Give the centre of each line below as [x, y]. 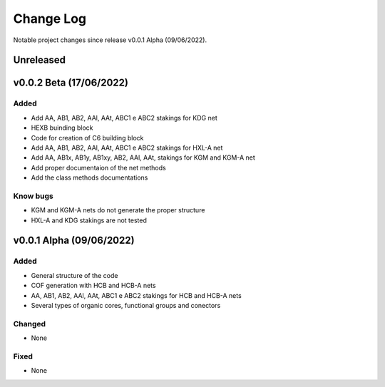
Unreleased [40, 60]
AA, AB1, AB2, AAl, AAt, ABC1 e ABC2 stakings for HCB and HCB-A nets [136, 295]
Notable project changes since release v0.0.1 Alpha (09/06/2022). [110, 40]
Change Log [50, 19]
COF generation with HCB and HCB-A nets [93, 286]
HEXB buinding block [62, 128]
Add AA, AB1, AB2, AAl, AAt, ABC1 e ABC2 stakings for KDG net [124, 118]
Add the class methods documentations [89, 177]
